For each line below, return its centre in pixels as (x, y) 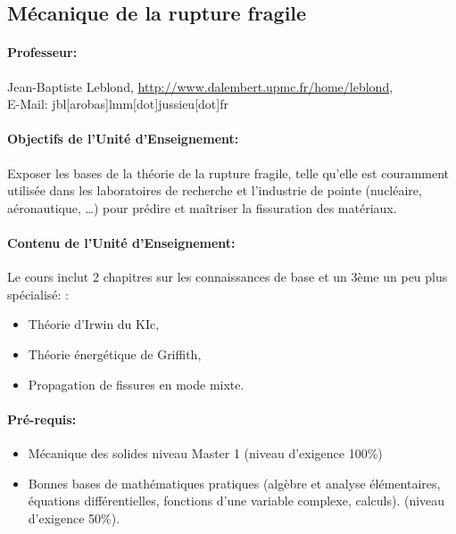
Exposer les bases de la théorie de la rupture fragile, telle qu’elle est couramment (228, 173)
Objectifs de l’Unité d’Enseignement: (123, 139)
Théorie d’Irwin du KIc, (94, 324)
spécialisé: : (38, 294)
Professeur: (42, 52)
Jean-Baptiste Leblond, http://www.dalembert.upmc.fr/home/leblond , (200, 86)
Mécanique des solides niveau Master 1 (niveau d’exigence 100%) (205, 452)
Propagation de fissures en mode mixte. (136, 384)
